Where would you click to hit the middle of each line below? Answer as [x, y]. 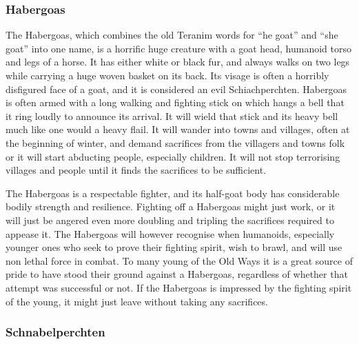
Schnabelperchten [55, 332]
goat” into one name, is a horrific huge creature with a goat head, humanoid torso [179, 48]
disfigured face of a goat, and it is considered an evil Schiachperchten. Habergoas [176, 89]
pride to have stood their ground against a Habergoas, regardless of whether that [177, 274]
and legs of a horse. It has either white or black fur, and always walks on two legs [178, 62]
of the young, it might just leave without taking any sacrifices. [137, 301]
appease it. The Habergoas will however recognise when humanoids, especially [170, 233]
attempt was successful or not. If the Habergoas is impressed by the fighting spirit [179, 287]
